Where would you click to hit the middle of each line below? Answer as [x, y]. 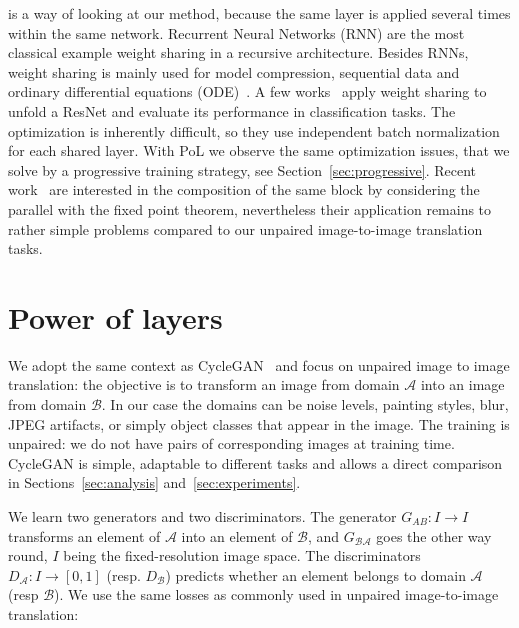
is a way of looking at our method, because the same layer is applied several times [259, 13]
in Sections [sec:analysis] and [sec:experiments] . [154, 482]
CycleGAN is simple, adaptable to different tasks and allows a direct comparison [255, 462]
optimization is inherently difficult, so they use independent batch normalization [254, 130]
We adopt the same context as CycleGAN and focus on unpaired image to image [259, 364]
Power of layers [115, 316]
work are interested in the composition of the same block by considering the [244, 189]
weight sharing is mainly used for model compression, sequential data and [234, 71]
